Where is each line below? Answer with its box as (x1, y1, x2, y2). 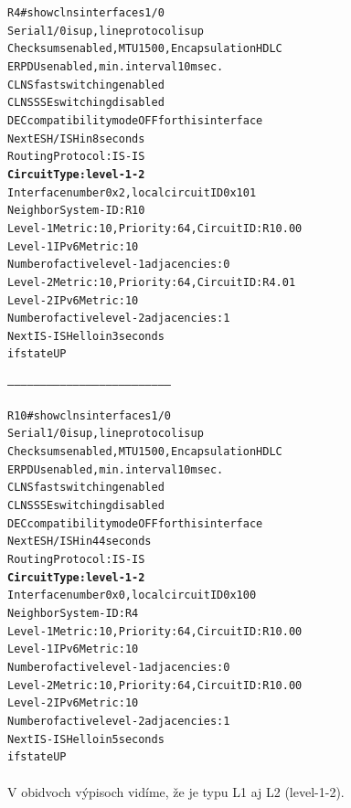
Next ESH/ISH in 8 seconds (7, 132, 145, 145)
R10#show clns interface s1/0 (7, 409, 171, 422)
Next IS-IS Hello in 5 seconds (7, 732, 165, 746)
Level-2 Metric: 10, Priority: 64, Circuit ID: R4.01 (7, 275, 296, 289)
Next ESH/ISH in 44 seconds (7, 535, 152, 548)
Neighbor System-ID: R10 (7, 204, 145, 218)
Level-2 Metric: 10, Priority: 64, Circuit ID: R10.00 (7, 678, 303, 692)
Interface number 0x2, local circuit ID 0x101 (7, 186, 257, 199)
